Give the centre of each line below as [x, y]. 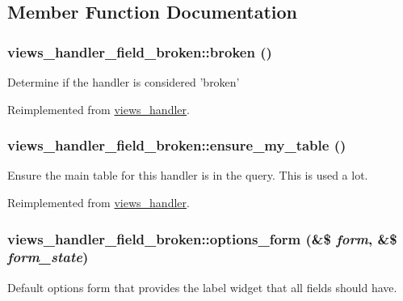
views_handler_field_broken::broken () [140, 51]
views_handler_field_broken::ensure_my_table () [177, 145]
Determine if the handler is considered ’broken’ [124, 82]
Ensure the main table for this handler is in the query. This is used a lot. [188, 175]
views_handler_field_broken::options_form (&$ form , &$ [202, 238]
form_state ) [48, 257]
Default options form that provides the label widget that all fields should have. [202, 287]
